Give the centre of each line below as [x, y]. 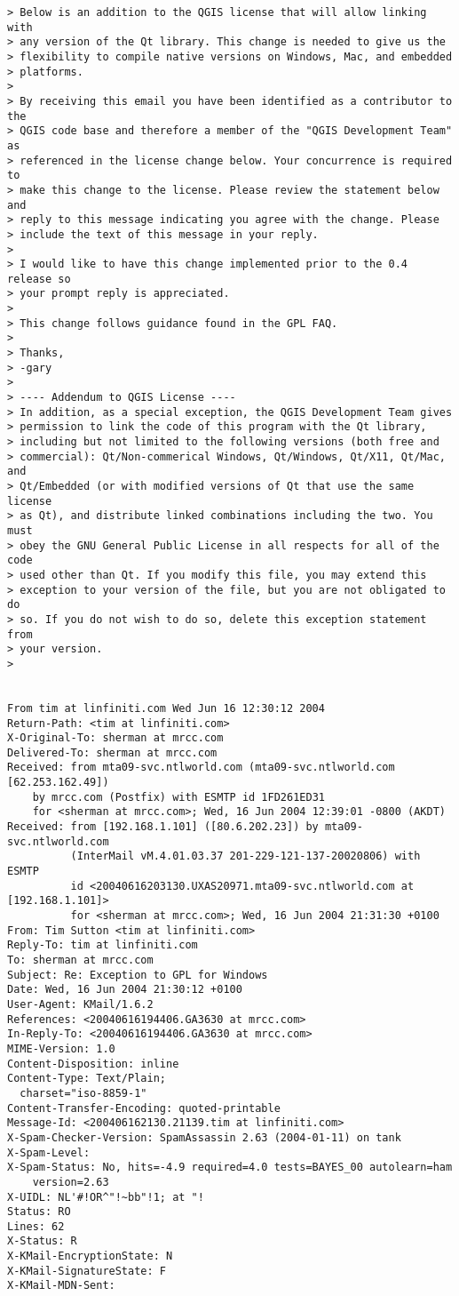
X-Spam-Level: [49, 1152]
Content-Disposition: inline [93, 1064]
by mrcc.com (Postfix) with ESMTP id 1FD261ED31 [178, 797]
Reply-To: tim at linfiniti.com [103, 945]
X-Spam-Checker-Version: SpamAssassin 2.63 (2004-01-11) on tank [204, 1137]
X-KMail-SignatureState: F [87, 1271]
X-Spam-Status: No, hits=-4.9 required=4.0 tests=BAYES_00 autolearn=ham [230, 1168]
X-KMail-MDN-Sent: [61, 1286]
